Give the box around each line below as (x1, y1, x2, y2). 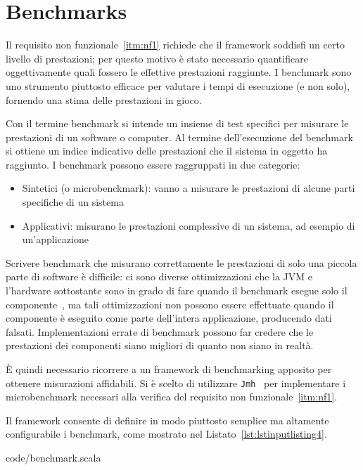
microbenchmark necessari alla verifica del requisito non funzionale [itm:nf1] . (6, 389, 338, 404)
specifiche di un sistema (22, 195, 124, 209)
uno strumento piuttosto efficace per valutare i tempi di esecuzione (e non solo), (6, 78, 350, 93)
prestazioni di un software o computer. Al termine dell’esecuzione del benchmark (6, 129, 353, 144)
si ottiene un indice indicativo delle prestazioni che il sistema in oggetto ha (6, 143, 328, 158)
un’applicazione (22, 232, 89, 247)
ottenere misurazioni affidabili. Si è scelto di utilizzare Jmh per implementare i (6, 375, 346, 390)
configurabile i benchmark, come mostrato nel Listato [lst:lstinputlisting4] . (6, 426, 327, 441)
